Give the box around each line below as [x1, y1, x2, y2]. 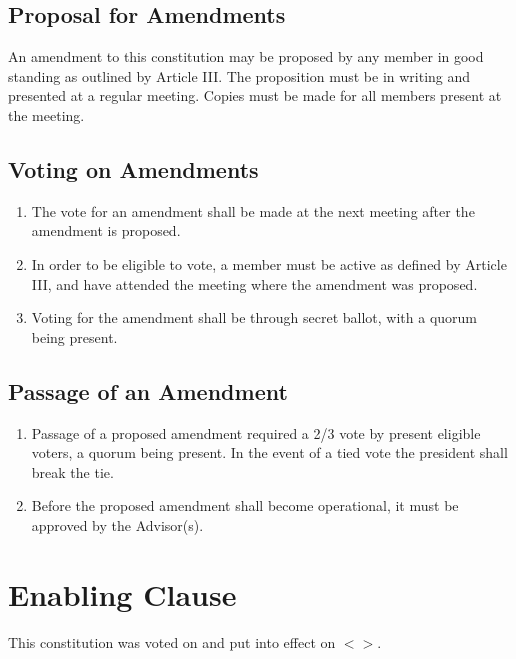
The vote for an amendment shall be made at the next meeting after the [31, 200, 475, 221]
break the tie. [31, 461, 114, 482]
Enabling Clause [8, 573, 237, 614]
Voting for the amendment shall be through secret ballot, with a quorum [31, 307, 478, 328]
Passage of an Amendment [8, 375, 288, 406]
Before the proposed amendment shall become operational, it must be [31, 495, 459, 516]
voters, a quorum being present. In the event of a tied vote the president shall [31, 442, 508, 463]
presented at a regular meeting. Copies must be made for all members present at [8, 85, 502, 106]
